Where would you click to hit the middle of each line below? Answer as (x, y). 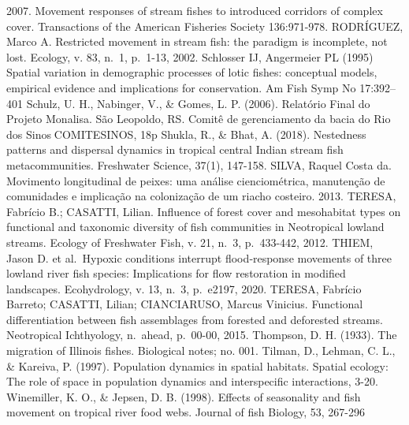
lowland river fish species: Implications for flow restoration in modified (176, 273)
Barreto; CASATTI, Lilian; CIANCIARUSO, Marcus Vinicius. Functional (185, 304)
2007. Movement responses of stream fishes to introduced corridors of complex (195, 10)
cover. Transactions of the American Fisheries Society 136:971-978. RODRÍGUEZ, (205, 26)
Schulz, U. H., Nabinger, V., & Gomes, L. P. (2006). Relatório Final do (198, 103)
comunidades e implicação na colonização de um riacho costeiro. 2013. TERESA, (201, 196)
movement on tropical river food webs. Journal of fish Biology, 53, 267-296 (186, 412)
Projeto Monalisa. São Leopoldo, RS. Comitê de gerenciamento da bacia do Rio (199, 119)
